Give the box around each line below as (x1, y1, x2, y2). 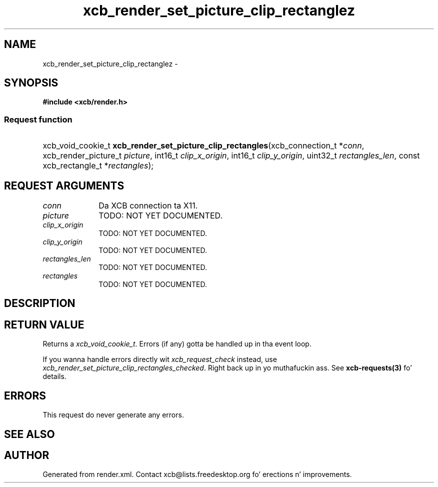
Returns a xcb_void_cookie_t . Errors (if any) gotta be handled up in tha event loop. (42, 339, 311, 348)
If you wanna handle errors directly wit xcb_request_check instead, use (42, 355, 277, 364)
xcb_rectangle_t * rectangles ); (42, 160, 154, 171)
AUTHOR (4, 448, 49, 461)
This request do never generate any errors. (42, 410, 184, 419)
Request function (4, 114, 72, 124)
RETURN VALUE (4, 318, 84, 331)
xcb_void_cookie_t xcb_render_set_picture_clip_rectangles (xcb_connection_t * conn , (42, 140, 364, 151)
